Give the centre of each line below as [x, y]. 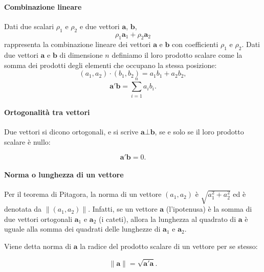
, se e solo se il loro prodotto [199, 132]
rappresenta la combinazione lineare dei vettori [78, 44]
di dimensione [81, 55]
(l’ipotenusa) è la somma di [209, 209]
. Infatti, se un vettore [123, 209]
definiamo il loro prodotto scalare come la [177, 55]
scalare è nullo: [27, 141]
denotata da [23, 209]
